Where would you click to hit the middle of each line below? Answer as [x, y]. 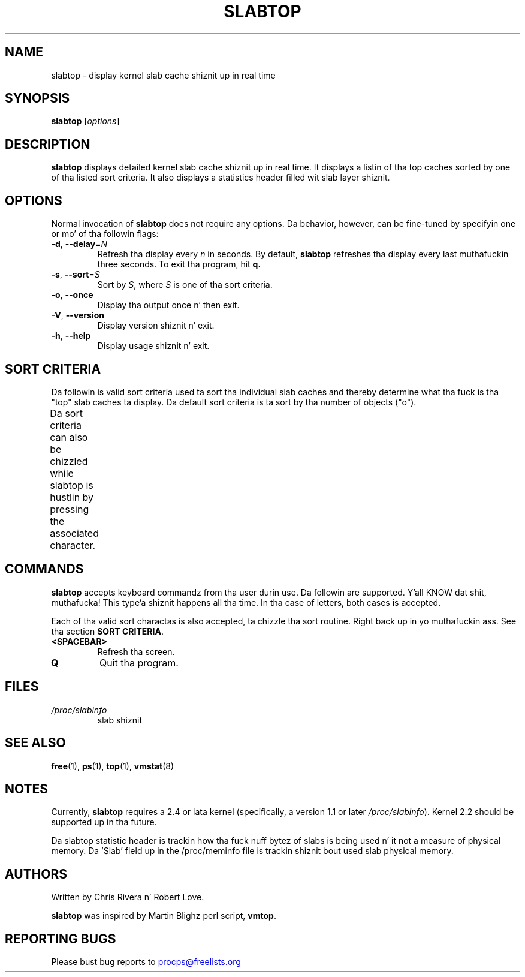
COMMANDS [44, 569]
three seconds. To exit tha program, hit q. [179, 264]
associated [74, 533]
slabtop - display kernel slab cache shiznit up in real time [163, 75]
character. [73, 545]
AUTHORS [36, 874]
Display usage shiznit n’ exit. [153, 346]
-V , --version [78, 315]
